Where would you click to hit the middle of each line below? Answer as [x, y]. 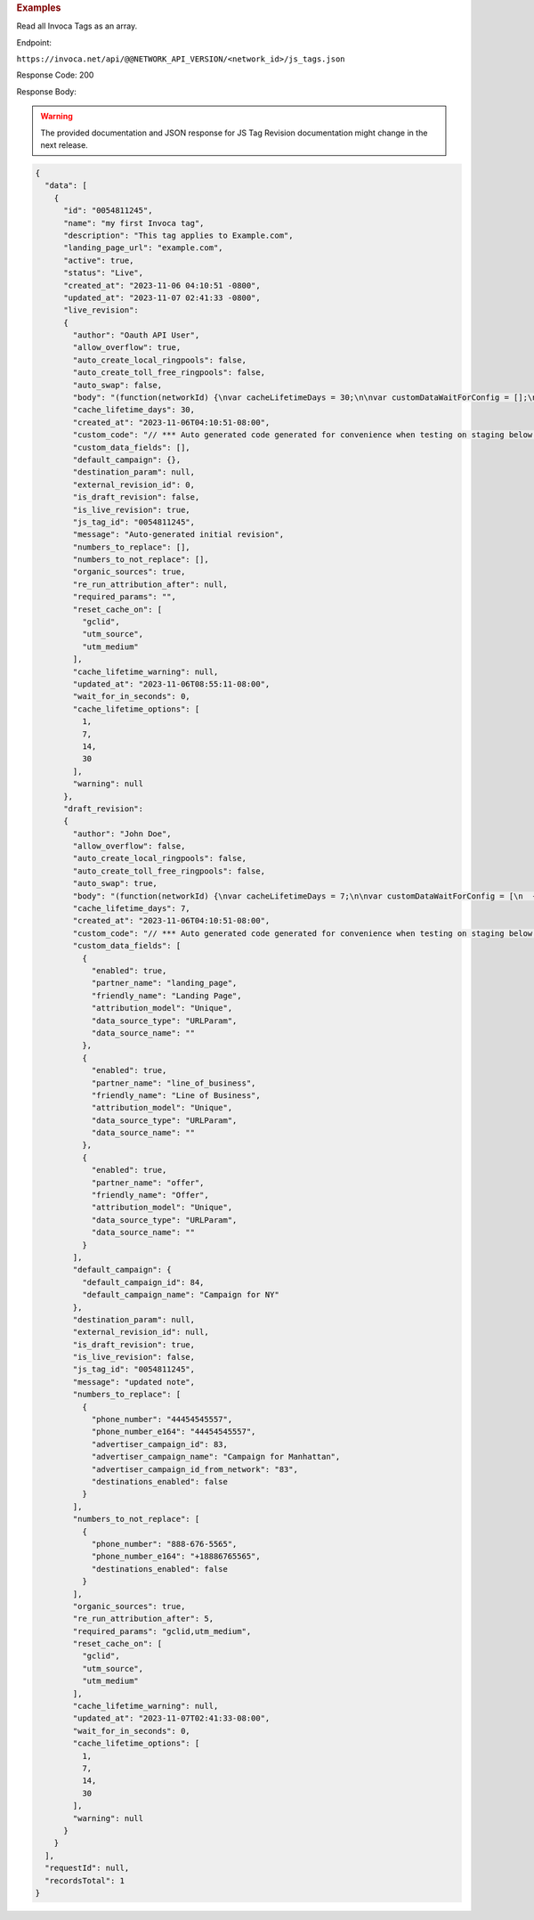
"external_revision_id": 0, [134, 484]
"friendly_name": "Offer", [150, 1195]
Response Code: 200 [55, 75]
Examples [39, 8]
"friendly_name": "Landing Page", [166, 996]
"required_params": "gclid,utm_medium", [162, 1631]
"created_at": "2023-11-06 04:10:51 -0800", [162, 285]
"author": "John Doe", [122, 834]
